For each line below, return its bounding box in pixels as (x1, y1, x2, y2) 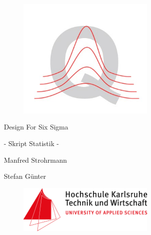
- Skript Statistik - (4, 138, 59, 149)
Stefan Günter (4, 171, 46, 181)
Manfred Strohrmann (4, 154, 67, 165)
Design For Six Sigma (4, 122, 68, 132)
